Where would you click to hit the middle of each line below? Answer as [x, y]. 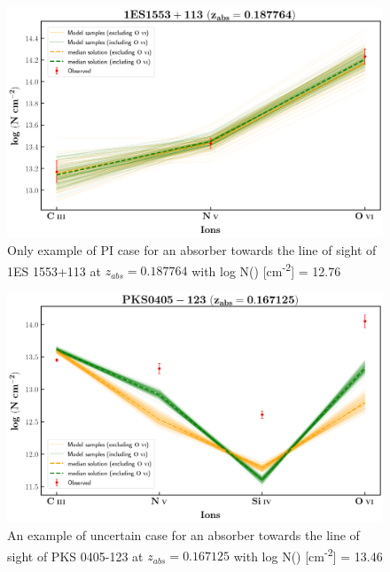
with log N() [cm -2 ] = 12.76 [266, 269]
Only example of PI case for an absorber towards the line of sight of [192, 250]
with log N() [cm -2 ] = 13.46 [308, 554]
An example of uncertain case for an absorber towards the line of [183, 534]
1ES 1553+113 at [54, 271]
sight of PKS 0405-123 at [75, 556]
